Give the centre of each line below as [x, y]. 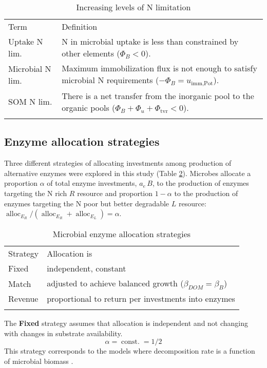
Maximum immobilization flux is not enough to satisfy [159, 68]
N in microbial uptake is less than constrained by [150, 41]
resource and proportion [115, 193]
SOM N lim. [30, 102]
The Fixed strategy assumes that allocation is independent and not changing [126, 323]
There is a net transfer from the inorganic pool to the [158, 95]
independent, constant [87, 268]
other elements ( [91, 53]
